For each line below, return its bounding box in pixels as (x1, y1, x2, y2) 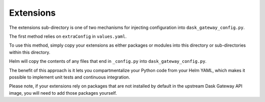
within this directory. (9, 49, 51, 55)
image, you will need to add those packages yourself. (9, 90, 117, 96)
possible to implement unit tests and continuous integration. (9, 74, 130, 80)
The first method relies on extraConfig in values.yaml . (9, 33, 127, 39)
